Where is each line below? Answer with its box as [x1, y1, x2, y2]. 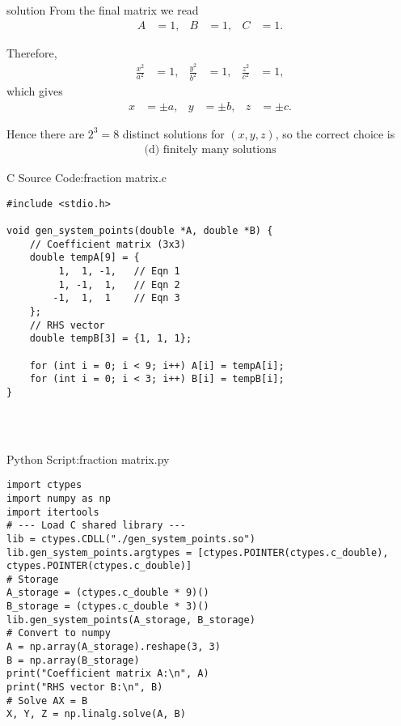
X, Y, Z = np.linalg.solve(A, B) [6, 708, 186, 720]
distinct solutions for [122, 125, 225, 142]
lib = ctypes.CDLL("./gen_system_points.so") [6, 533, 255, 545]
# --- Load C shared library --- [6, 520, 186, 532]
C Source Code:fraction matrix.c [6, 169, 167, 186]
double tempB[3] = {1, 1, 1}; [29, 333, 192, 345]
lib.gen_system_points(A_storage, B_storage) [6, 613, 255, 626]
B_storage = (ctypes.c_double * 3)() [6, 601, 209, 613]
